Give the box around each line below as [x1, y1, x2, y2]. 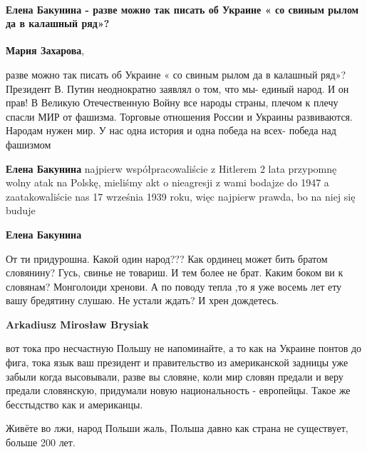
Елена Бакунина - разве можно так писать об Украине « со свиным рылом [6, 1, 359, 16]
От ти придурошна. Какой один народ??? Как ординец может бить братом [6, 251, 328, 266]
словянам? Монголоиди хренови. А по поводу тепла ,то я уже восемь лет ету [6, 278, 342, 293]
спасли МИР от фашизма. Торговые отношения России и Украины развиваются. [6, 109, 353, 124]
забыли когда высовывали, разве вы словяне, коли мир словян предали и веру [6, 368, 343, 383]
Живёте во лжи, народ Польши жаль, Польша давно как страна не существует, [6, 421, 348, 436]
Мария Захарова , [6, 43, 85, 58]
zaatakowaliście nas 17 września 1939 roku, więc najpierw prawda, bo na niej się [6, 189, 356, 204]
